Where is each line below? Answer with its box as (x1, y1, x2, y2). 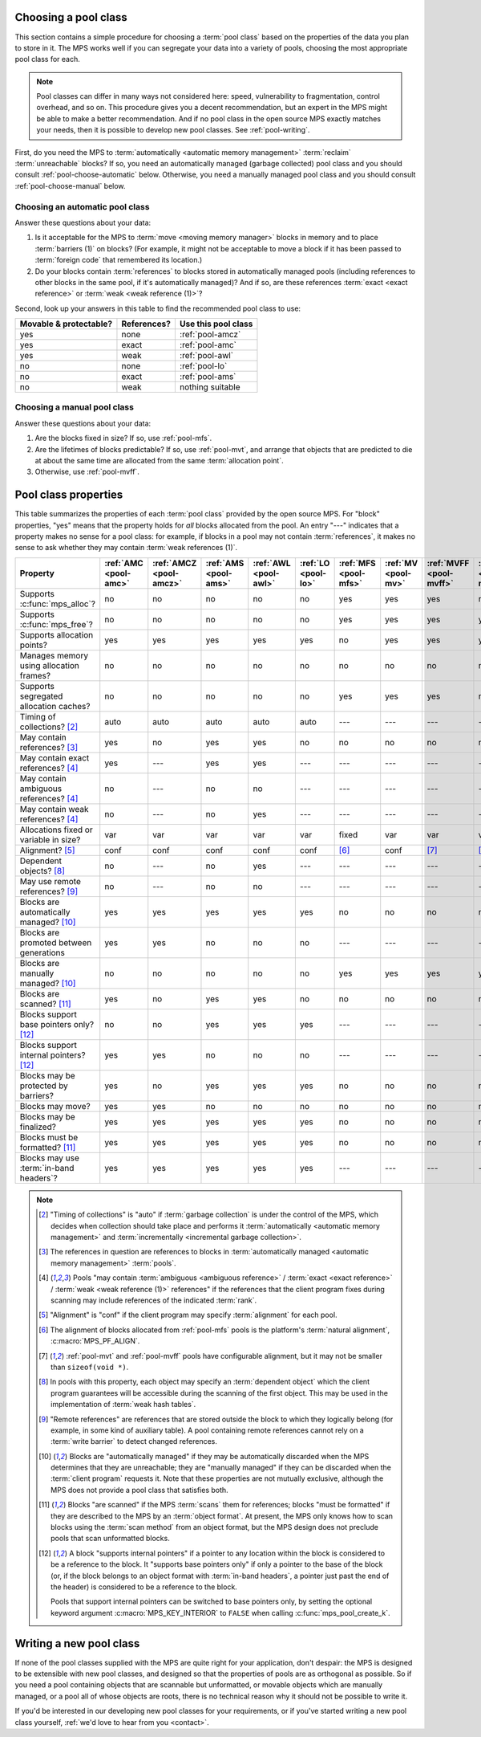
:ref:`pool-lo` (179, 361, 228, 372)
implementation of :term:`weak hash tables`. (51, 1400, 196, 1409)
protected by (19, 1080, 68, 1091)
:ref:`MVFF (426, 557, 470, 569)
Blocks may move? (19, 1100, 91, 1111)
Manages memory (19, 650, 88, 661)
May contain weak (19, 803, 89, 814)
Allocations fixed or (19, 824, 93, 835)
